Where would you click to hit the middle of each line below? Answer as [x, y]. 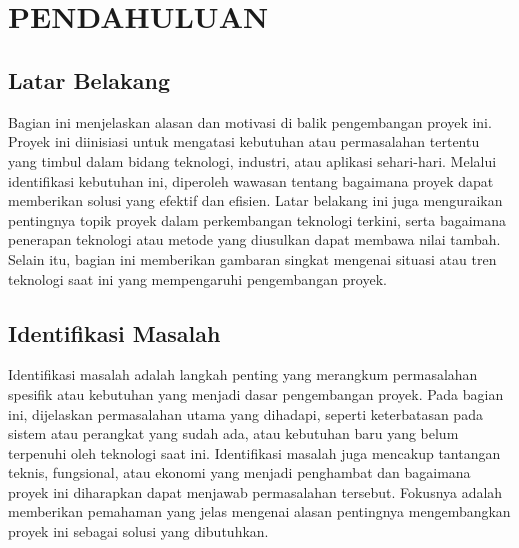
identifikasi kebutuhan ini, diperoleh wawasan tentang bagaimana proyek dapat [251, 180]
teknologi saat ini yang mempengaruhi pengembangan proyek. [197, 278]
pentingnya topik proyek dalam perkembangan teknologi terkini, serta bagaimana [257, 219]
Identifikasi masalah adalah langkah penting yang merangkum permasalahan [243, 374]
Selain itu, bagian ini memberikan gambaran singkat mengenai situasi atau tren [252, 258]
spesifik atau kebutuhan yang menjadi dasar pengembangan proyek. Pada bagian [256, 393]
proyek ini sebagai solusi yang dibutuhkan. [138, 531]
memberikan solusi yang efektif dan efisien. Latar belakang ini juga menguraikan [255, 200]
